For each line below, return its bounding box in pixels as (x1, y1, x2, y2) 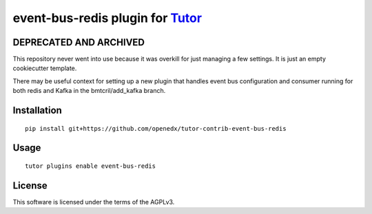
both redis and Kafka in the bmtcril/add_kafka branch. (12, 87, 166, 95)
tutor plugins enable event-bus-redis (25, 162, 156, 170)
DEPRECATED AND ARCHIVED (12, 36, 145, 48)
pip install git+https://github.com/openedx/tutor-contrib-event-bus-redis (25, 125, 287, 132)
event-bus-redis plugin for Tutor (12, 10, 203, 25)
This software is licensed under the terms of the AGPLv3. (12, 197, 175, 206)
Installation (12, 105, 62, 116)
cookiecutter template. (12, 64, 77, 72)
